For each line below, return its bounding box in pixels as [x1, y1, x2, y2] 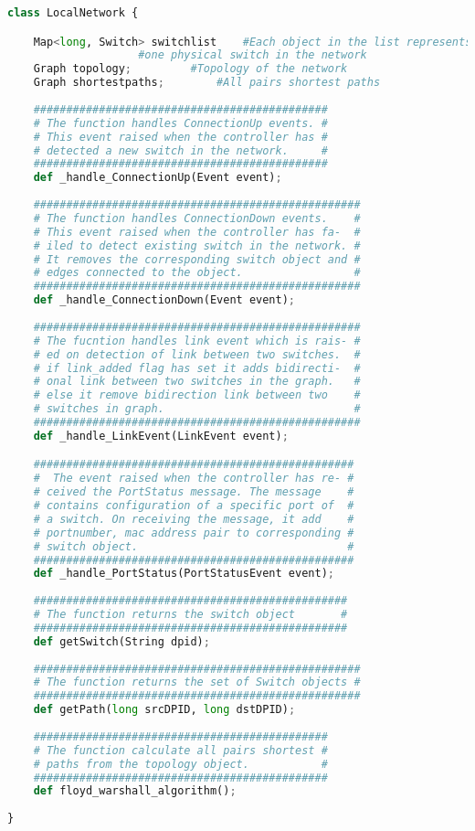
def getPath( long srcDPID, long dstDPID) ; [33, 703, 296, 717]
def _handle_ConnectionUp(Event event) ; [33, 171, 282, 185]
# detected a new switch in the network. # [33, 144, 328, 157]
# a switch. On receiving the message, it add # [33, 512, 354, 526]
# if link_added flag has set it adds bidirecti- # [33, 361, 361, 375]
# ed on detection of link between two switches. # [33, 347, 361, 361]
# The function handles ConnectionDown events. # [33, 211, 361, 225]
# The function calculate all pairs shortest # [33, 743, 328, 757]
